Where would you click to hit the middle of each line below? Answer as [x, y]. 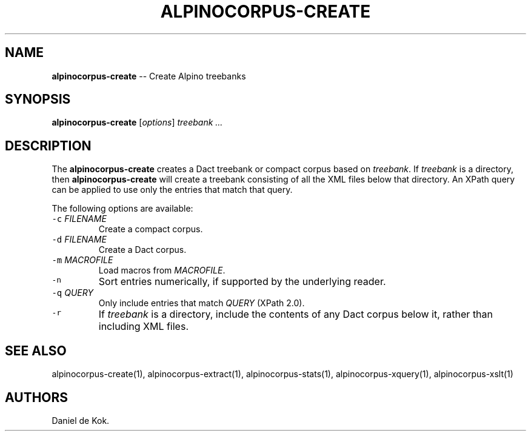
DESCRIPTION [48, 146]
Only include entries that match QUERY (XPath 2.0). [202, 303]
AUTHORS [37, 397]
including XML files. [143, 327]
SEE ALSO [36, 350]
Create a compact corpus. [151, 229]
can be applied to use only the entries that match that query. [172, 190]
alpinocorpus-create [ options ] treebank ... [137, 122]
